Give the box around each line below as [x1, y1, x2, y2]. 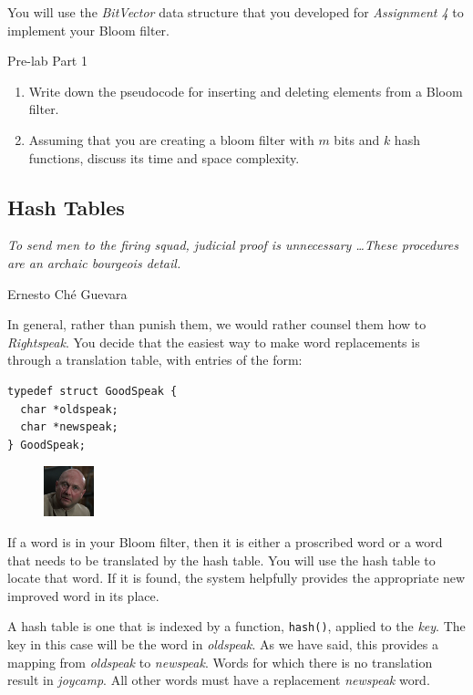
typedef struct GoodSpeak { [7, 384, 178, 398]
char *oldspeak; [20, 402, 118, 416]
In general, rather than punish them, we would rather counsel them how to [7, 315, 427, 334]
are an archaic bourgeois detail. [7, 253, 181, 272]
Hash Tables [7, 192, 125, 221]
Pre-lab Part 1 [7, 51, 87, 70]
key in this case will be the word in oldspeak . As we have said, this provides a [7, 635, 438, 654]
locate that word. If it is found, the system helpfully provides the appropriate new [7, 568, 466, 587]
